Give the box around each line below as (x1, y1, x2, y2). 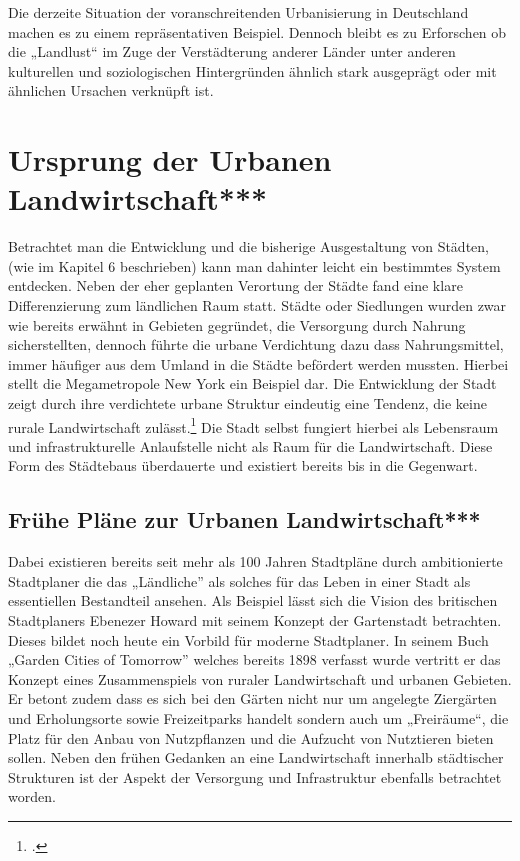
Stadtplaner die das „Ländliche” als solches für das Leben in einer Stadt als (8, 570, 471, 591)
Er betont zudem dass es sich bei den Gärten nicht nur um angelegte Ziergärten (8, 688, 497, 709)
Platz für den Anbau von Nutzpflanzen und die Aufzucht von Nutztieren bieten (8, 727, 494, 748)
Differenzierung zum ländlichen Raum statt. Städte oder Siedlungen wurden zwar (8, 295, 507, 316)
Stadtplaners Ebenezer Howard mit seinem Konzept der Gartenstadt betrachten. (8, 610, 502, 631)
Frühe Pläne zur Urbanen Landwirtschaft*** (8, 504, 481, 535)
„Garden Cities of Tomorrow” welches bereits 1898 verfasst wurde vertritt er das (8, 649, 501, 670)
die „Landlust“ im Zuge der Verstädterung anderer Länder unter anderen (8, 41, 456, 62)
